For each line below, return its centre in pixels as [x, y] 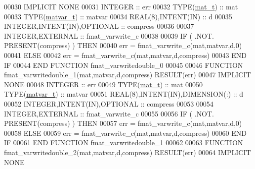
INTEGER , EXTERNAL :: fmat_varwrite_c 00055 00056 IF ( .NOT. [109, 113]
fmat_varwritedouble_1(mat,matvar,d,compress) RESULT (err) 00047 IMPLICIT [127, 75]
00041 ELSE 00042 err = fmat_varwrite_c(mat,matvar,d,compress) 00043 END [125, 55]
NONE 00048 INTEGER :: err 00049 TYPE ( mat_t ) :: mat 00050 [103, 84]
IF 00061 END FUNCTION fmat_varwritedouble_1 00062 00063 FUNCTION [124, 142]
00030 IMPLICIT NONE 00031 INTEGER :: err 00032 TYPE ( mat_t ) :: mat [121, 6]
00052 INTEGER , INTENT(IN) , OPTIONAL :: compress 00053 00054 [109, 103]
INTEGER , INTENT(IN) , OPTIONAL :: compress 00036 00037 [99, 26]
